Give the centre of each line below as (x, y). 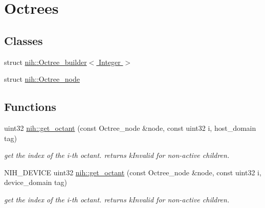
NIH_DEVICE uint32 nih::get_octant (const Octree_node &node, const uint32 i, (133, 172)
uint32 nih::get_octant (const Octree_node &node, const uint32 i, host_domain (130, 128)
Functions (30, 107)
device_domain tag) (36, 182)
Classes (24, 40)
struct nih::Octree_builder (46, 62)
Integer (109, 62)
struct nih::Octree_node (42, 79)
